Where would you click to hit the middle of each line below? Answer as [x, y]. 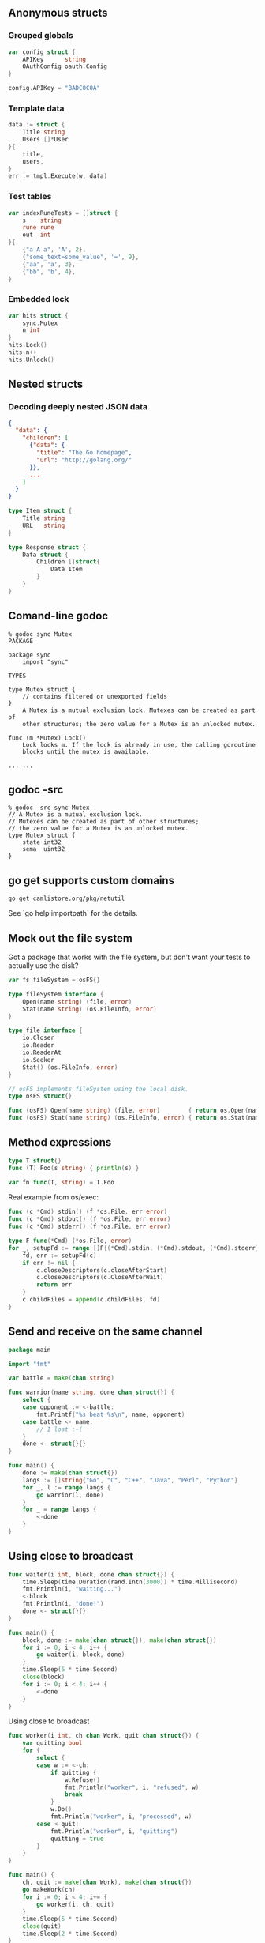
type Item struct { [40, 511]
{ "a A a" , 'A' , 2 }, [54, 250]
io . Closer [39, 1038]
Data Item [66, 569]
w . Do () [61, 1809]
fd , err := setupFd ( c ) [60, 1256]
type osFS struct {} [40, 1096]
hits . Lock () [28, 345]
